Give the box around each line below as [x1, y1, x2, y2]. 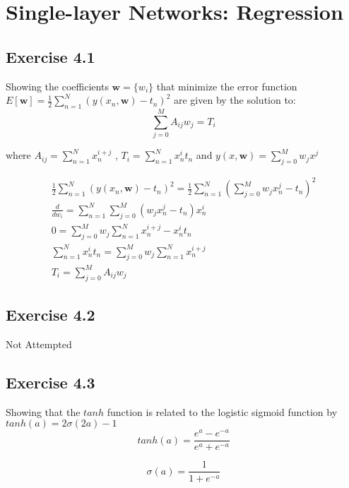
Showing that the [6, 404, 81, 419]
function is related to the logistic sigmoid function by [107, 404, 338, 419]
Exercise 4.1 [6, 45, 95, 67]
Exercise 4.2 [6, 304, 95, 326]
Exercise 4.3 [6, 371, 95, 393]
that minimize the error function [156, 78, 297, 93]
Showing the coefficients [6, 78, 109, 93]
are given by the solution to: [173, 93, 296, 107]
